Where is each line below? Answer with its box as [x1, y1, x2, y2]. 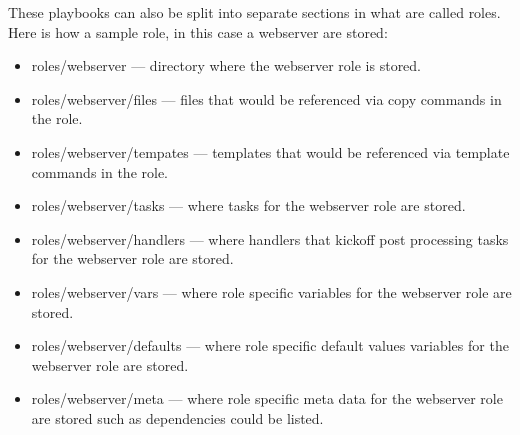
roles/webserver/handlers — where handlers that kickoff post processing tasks [31, 228, 509, 249]
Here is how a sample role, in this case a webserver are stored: [8, 21, 388, 42]
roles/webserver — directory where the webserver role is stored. [31, 55, 422, 76]
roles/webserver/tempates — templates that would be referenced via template [31, 141, 510, 162]
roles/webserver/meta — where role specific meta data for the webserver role [31, 388, 503, 409]
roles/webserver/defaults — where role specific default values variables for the [31, 335, 509, 356]
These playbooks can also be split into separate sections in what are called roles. [8, 2, 501, 22]
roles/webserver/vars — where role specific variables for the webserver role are [31, 281, 512, 302]
